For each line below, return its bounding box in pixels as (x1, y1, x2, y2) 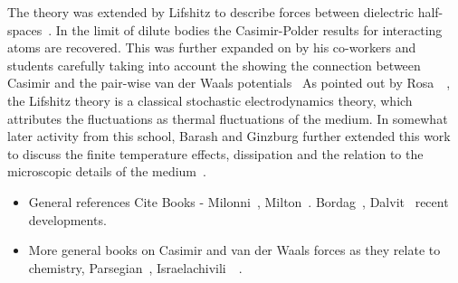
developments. (28, 210, 107, 229)
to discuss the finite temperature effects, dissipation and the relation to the (7, 144, 424, 163)
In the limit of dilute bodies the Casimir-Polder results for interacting (55, 20, 443, 39)
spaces (7, 20, 43, 39)
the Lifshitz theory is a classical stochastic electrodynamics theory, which (7, 90, 413, 109)
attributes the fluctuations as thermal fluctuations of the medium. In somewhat (7, 108, 448, 127)
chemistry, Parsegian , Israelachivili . (28, 258, 243, 277)
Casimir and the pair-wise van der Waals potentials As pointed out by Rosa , (7, 73, 451, 92)
